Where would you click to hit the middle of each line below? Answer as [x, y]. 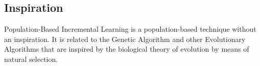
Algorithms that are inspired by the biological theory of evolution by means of [127, 49]
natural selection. [31, 59]
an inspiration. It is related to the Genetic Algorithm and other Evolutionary [125, 39]
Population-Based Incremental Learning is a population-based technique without [130, 29]
